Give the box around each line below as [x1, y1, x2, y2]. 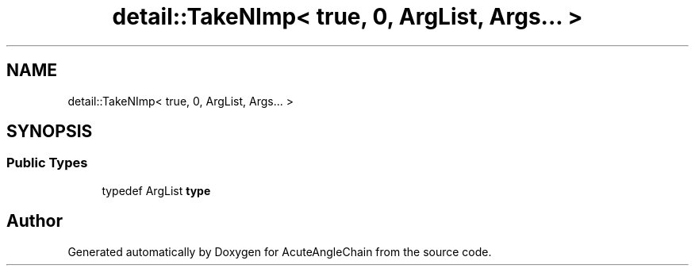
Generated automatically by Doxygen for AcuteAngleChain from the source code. [67, 244, 492, 259]
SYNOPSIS [6, 121, 93, 142]
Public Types [6, 155, 88, 171]
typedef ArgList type [102, 183, 211, 197]
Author [6, 211, 63, 232]
